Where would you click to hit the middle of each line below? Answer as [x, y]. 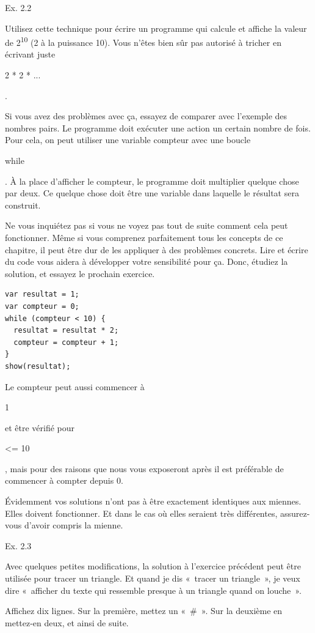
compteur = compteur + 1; [66, 342]
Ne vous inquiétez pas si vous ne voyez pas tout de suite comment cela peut [147, 225]
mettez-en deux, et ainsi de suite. [67, 622]
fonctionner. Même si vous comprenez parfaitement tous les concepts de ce [144, 237]
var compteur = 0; [42, 306]
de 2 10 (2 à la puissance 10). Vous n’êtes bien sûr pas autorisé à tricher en [143, 41]
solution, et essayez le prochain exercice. [80, 273]
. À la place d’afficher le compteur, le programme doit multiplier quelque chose [152, 181]
